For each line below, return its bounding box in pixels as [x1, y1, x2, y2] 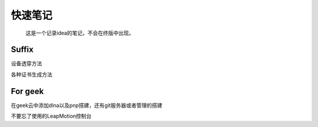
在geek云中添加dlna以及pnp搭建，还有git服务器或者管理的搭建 [11, 102, 163, 109]
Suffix [11, 45, 34, 55]
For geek [11, 86, 44, 96]
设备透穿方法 [11, 60, 42, 67]
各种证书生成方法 [11, 71, 52, 78]
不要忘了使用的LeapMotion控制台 [11, 112, 92, 120]
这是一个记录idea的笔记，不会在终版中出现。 [25, 29, 135, 36]
